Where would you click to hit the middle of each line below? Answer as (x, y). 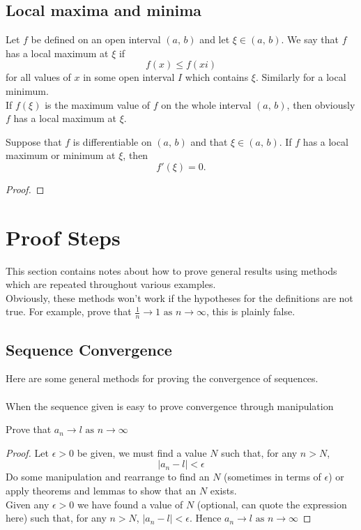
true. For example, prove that (69, 311)
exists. (223, 491)
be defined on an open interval (96, 39)
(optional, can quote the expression (272, 504)
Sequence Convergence (89, 349)
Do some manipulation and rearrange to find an (108, 477)
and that (209, 141)
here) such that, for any (56, 518)
